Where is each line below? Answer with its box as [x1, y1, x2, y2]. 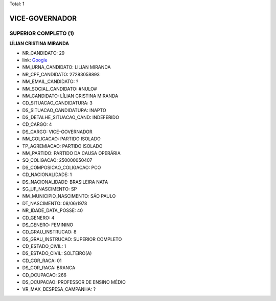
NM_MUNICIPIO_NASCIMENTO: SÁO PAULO [22, 193, 116, 199]
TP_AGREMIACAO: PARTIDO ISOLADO [22, 143, 103, 149]
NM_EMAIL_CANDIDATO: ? [22, 78, 79, 84]
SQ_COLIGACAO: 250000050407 [22, 157, 93, 163]
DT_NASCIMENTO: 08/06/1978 [22, 200, 87, 206]
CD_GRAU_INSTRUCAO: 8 [22, 229, 77, 235]
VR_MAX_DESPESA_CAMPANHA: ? [22, 286, 96, 292]
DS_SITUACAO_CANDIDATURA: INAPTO [22, 107, 107, 113]
